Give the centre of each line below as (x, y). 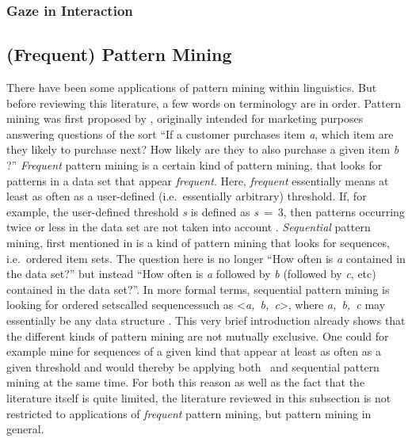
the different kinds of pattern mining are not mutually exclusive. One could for (198, 335)
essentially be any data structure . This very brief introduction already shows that (206, 320)
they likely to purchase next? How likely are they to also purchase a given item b (203, 149)
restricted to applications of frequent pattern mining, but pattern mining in (189, 413)
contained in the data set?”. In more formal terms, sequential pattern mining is (198, 289)
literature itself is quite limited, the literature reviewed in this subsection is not (199, 397)
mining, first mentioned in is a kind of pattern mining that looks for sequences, (198, 242)
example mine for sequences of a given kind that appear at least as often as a (194, 351)
